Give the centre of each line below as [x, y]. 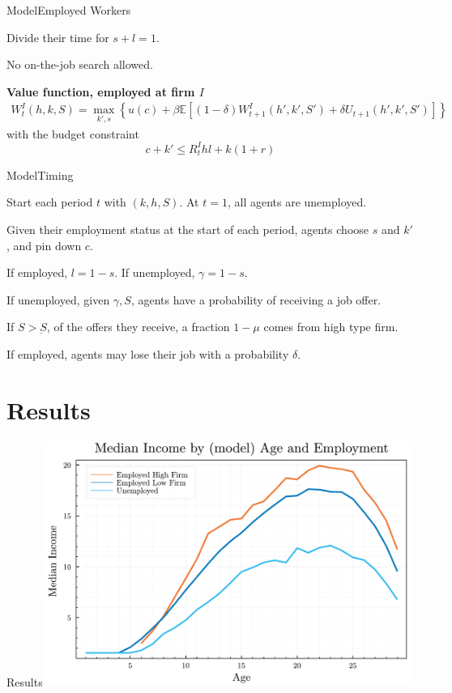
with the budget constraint [73, 133]
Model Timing [40, 174]
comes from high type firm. [331, 327]
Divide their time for [58, 37]
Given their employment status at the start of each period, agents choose [188, 229]
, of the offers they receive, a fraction [138, 327]
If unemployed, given [58, 299]
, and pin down [44, 245]
